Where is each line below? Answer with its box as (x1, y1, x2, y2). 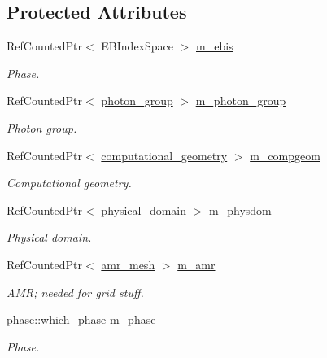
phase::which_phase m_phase (7, 311, 156, 328)
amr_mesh (101, 255, 155, 273)
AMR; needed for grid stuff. (7, 283, 144, 300)
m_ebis (196, 37, 233, 55)
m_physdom (209, 201, 272, 218)
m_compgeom (250, 146, 320, 164)
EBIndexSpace (101, 37, 174, 55)
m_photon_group (195, 92, 286, 109)
